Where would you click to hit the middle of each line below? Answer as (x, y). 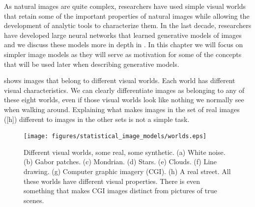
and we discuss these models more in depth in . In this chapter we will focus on (124, 44)
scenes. (34, 200)
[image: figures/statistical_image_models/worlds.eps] (115, 136)
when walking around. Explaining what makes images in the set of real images (122, 109)
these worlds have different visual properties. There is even (112, 181)
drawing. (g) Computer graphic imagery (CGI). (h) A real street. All (127, 171)
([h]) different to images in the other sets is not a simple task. (97, 119)
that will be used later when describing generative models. (92, 64)
